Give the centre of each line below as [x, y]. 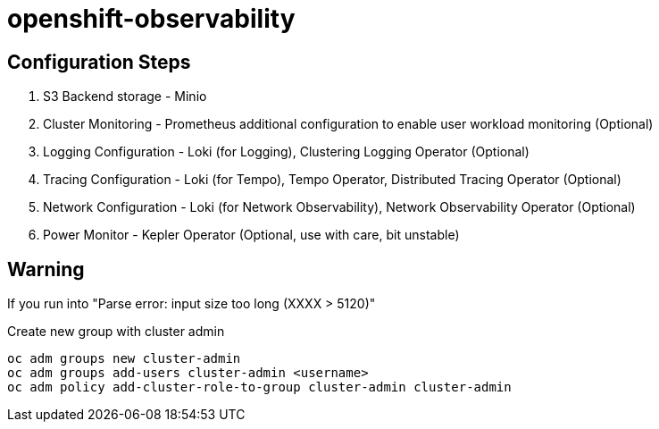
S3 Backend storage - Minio [125, 97]
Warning [46, 269]
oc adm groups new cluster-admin [124, 359]
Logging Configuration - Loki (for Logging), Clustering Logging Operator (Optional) [286, 152]
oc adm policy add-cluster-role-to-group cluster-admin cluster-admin [259, 387]
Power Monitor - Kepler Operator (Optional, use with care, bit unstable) [251, 235]
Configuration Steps [99, 62]
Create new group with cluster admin [116, 332]
